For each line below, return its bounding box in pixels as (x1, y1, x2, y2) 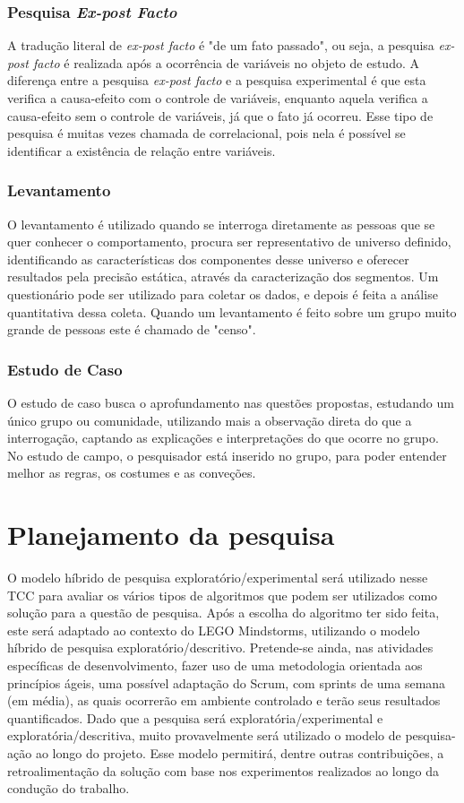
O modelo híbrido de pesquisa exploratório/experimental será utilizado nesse (7, 568, 428, 587)
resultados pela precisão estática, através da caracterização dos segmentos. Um (7, 267, 439, 286)
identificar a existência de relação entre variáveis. (7, 141, 276, 160)
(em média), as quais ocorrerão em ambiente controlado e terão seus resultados (7, 691, 441, 710)
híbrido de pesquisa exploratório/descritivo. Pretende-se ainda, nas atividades (7, 638, 434, 657)
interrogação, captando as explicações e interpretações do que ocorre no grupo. (7, 428, 439, 447)
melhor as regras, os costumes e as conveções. (7, 463, 256, 482)
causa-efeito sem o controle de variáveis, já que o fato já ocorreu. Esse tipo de (7, 106, 434, 125)
